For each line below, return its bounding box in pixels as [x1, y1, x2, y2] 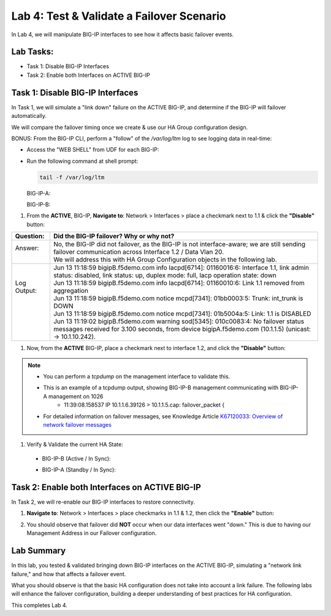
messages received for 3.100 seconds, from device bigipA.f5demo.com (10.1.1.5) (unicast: [53, 325, 311, 333]
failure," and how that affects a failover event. [11, 570, 126, 577]
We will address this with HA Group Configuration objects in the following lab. [53, 255, 277, 264]
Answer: [15, 244, 39, 252]
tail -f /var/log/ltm [39, 174, 105, 181]
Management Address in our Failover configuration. [26, 529, 157, 537]
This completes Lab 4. [11, 601, 67, 609]
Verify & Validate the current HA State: [26, 441, 124, 448]
